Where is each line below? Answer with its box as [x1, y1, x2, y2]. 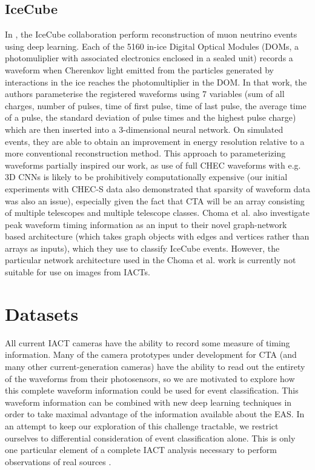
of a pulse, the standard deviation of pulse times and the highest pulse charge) [5, 111, 296, 124]
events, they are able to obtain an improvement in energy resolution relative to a [5, 135, 305, 147]
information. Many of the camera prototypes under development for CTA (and [5, 348, 297, 361]
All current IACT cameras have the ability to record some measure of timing [5, 336, 290, 349]
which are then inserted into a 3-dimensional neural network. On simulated [5, 123, 283, 135]
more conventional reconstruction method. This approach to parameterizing [5, 147, 286, 159]
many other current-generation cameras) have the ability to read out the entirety [5, 360, 305, 372]
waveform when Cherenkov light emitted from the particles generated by [5, 63, 274, 76]
